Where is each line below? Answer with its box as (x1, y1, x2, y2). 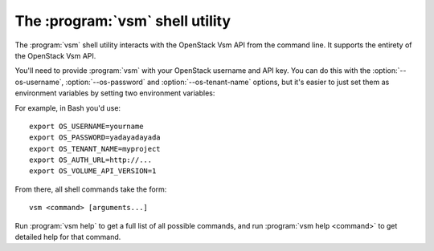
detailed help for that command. (14, 233, 121, 242)
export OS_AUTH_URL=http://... (29, 156, 153, 164)
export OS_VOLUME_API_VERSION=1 (29, 167, 157, 176)
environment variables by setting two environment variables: (14, 88, 215, 98)
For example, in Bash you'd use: (14, 103, 121, 112)
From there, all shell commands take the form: (14, 184, 167, 194)
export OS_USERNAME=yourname (29, 121, 144, 131)
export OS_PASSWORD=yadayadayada (29, 133, 161, 142)
